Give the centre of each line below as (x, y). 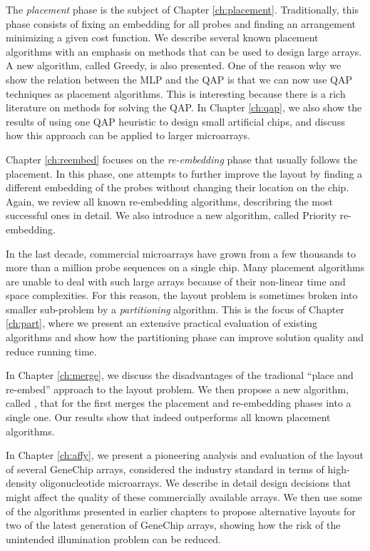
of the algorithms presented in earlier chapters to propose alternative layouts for (181, 511)
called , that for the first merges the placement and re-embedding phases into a (179, 403)
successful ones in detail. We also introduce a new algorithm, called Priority (171, 215)
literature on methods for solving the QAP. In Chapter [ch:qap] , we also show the (184, 107)
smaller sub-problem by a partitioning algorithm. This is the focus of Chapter (175, 309)
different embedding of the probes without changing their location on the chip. (178, 187)
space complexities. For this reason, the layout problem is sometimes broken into (182, 295)
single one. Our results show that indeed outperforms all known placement (168, 417)
